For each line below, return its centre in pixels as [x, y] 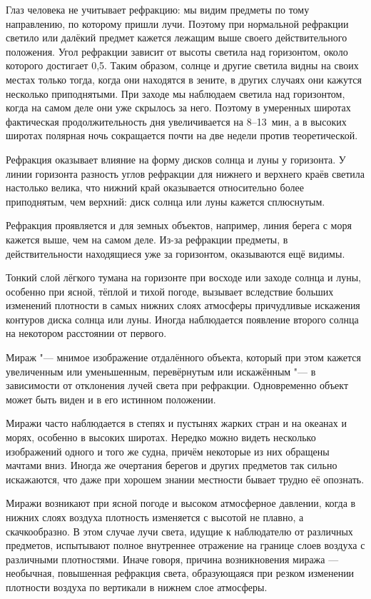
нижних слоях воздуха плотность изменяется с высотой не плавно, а [155, 517]
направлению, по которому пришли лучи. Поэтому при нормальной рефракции [177, 23]
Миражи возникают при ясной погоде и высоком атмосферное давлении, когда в [181, 503]
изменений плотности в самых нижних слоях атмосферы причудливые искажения [183, 305]
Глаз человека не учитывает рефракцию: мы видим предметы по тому [158, 9]
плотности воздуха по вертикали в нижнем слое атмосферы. [137, 587]
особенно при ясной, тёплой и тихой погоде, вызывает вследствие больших [170, 291]
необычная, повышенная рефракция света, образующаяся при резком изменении [180, 573]
